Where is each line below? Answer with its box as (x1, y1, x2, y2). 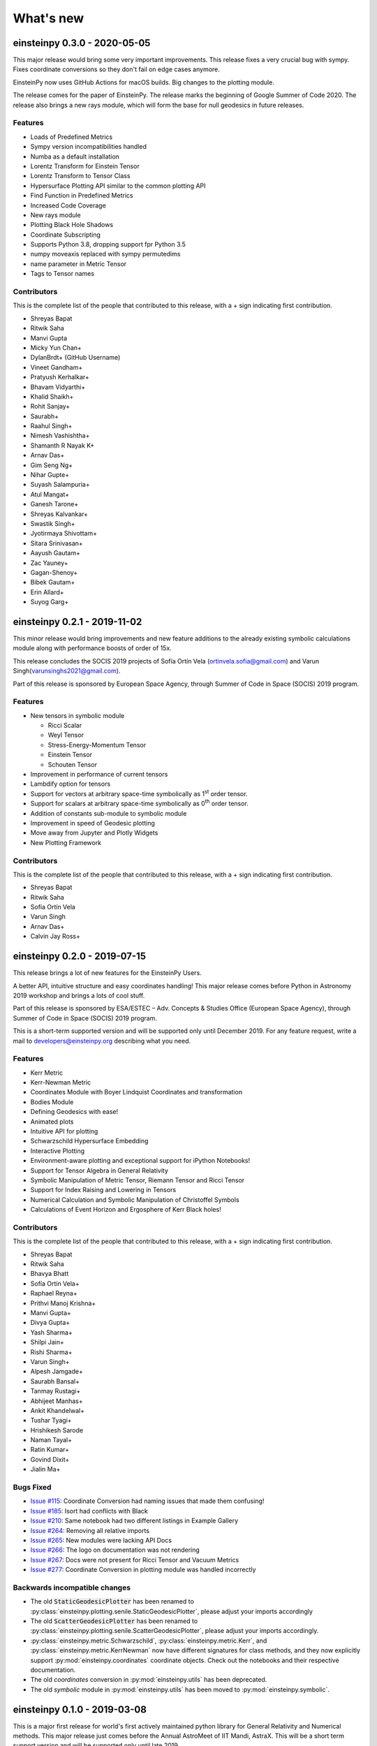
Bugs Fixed (13, 1483, 52, 1492)
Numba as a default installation (30, 152, 120, 161)
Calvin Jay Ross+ (30, 932, 80, 941)
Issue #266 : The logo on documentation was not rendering (30, 1546, 200, 1554)
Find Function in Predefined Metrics (30, 191, 133, 200)
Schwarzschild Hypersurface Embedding (30, 1137, 149, 1145)
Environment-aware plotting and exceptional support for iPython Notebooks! (30, 1157, 251, 1165)
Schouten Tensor (47, 760, 98, 768)
